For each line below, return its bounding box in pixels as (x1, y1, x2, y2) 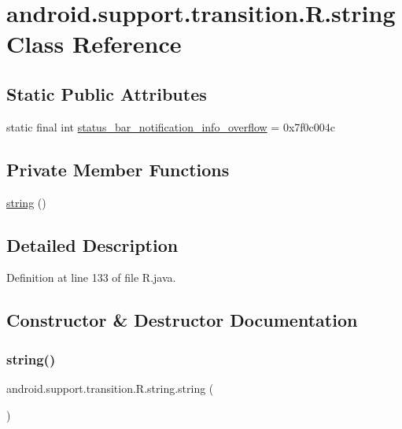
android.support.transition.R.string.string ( (6, 379, 214, 396)
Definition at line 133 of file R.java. (6, 269, 176, 286)
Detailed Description (6, 232, 179, 257)
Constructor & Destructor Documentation (6, 308, 358, 332)
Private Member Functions (6, 157, 230, 181)
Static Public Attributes (6, 81, 207, 105)
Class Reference (6, 28, 182, 60)
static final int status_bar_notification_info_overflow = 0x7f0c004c (6, 118, 336, 135)
